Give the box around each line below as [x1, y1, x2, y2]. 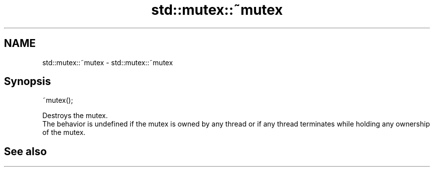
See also [4, 145, 47, 158]
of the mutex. [42, 128, 86, 137]
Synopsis [4, 75, 51, 88]
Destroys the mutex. [42, 111, 108, 120]
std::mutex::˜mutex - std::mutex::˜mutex [42, 58, 173, 67]
